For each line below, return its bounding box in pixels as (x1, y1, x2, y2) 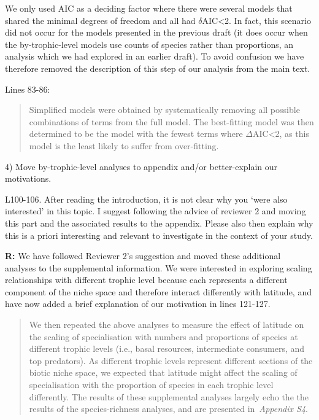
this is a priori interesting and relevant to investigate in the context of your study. (5, 228, 313, 241)
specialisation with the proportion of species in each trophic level (29, 378, 274, 391)
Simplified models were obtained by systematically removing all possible (29, 103, 300, 116)
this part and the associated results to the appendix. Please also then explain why (5, 216, 313, 229)
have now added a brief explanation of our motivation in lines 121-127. (5, 297, 271, 310)
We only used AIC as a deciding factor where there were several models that (5, 2, 293, 14)
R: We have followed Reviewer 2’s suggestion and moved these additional (5, 249, 281, 262)
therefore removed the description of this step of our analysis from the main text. (5, 61, 310, 74)
